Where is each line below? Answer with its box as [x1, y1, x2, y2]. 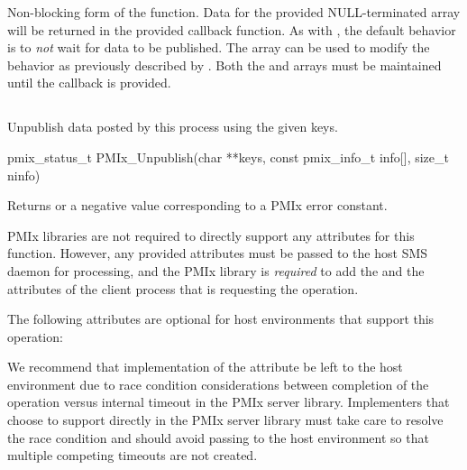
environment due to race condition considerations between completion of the [7, 374, 429, 393]
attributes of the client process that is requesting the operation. [7, 279, 359, 298]
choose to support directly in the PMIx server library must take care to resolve [7, 410, 444, 429]
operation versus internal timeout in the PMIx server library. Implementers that [7, 392, 450, 411]
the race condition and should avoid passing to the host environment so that [7, 428, 429, 447]
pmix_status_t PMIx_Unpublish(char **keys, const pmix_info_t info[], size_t [7, 147, 449, 166]
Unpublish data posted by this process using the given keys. [7, 117, 338, 136]
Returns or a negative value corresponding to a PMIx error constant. [7, 196, 388, 215]
